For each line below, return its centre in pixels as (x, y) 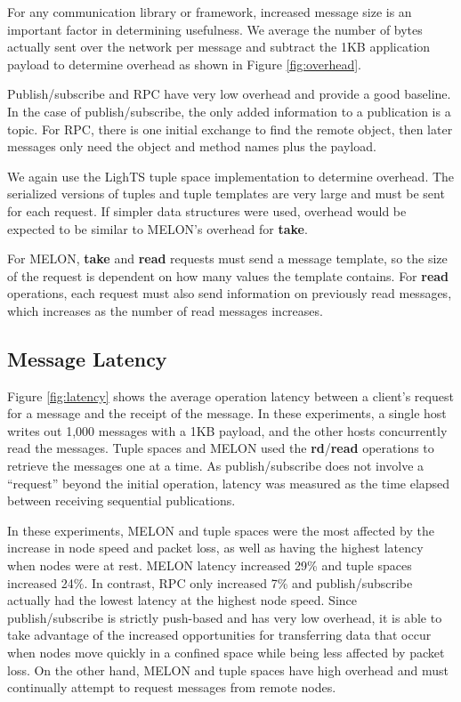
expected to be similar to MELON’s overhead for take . (158, 228)
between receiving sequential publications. (121, 500)
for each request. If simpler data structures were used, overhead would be (207, 210)
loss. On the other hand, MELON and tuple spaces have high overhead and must (228, 670)
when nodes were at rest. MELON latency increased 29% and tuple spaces (210, 565)
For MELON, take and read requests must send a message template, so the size (227, 258)
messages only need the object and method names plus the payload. (192, 146)
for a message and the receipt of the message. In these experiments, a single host (227, 413)
